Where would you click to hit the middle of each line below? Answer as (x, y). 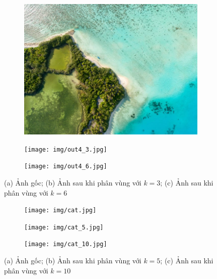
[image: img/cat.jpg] (60, 211)
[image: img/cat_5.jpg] (64, 227)
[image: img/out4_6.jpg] (66, 167)
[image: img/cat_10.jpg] (66, 244)
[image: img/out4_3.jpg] (66, 149)
